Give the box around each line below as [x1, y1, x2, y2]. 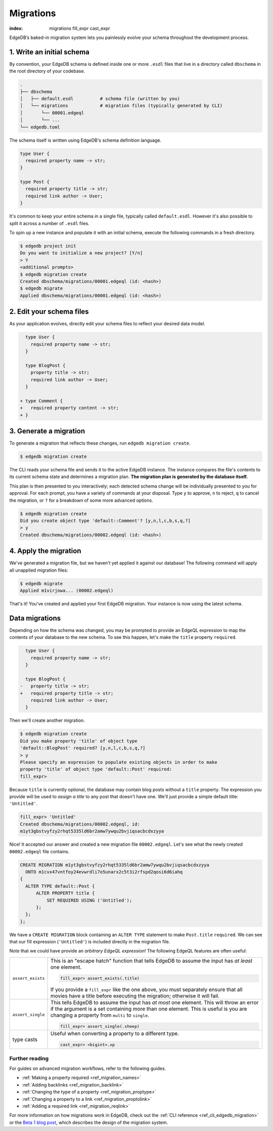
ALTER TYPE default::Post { [25, 883, 95, 889]
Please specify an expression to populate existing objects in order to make [20, 759, 217, 765]
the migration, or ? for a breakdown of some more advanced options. [9, 497, 154, 503]
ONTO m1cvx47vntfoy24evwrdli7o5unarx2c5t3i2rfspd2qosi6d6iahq [25, 869, 183, 875]
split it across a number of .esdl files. [9, 220, 89, 226]
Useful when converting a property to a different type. [50, 1030, 179, 1037]
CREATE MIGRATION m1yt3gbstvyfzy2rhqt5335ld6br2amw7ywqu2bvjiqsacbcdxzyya [20, 862, 210, 867]
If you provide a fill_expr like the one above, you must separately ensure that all [50, 986, 243, 993]
